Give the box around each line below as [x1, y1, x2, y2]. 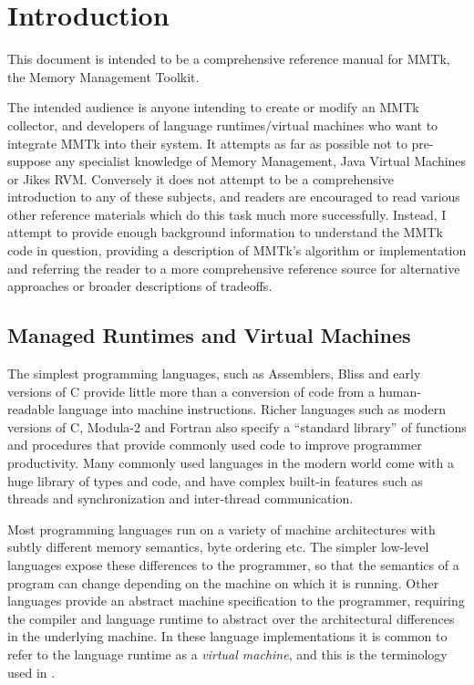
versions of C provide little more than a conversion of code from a [7, 381, 375, 400]
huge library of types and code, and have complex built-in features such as [7, 471, 423, 490]
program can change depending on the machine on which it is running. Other [7, 573, 439, 592]
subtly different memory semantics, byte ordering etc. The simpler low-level [7, 537, 429, 556]
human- [378, 381, 421, 400]
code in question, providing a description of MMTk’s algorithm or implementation [7, 241, 467, 260]
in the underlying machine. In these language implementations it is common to [7, 627, 448, 646]
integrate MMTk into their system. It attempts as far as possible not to [7, 133, 407, 152]
